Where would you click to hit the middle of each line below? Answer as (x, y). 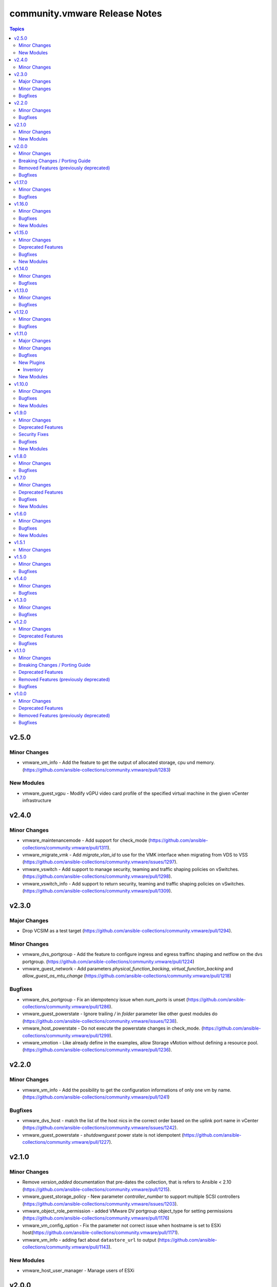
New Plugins (32, 362)
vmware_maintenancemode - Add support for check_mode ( (86, 840)
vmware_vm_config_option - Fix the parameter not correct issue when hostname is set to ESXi (122, 1225)
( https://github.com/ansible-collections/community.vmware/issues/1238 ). (100, 1021)
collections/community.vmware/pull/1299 (66, 1035)
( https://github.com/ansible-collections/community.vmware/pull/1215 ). (97, 1189)
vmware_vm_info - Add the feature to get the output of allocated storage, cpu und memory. (118, 762)
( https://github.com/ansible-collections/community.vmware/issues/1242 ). (100, 1128)
